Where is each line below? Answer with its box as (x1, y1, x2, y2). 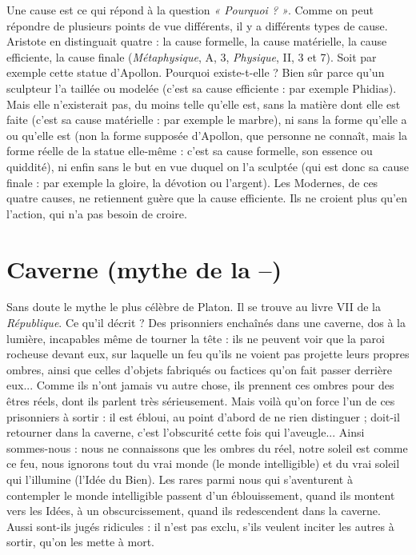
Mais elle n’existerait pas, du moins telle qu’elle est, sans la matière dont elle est (6, 95, 401, 112)
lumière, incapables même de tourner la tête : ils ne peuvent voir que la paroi (6, 329, 385, 346)
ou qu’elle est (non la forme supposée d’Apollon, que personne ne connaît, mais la (6, 126, 407, 143)
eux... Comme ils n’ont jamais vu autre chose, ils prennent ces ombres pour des (6, 377, 394, 393)
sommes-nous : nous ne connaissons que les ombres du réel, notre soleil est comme (6, 439, 408, 456)
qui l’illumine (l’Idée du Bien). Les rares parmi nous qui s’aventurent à (6, 470, 353, 487)
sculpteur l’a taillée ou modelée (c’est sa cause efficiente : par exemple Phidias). (6, 79, 397, 96)
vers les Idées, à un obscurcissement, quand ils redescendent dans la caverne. (6, 502, 381, 519)
